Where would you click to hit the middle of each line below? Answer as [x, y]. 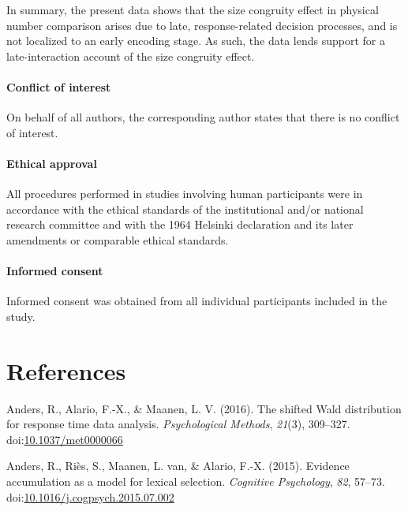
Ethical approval [52, 163]
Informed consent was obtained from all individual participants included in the [197, 301]
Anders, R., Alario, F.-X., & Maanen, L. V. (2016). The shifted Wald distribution [204, 408]
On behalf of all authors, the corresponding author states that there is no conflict [203, 117]
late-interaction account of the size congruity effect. [131, 56]
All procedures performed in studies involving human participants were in [185, 194]
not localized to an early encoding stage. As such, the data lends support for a [196, 41]
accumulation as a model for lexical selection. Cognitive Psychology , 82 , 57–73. [196, 481]
